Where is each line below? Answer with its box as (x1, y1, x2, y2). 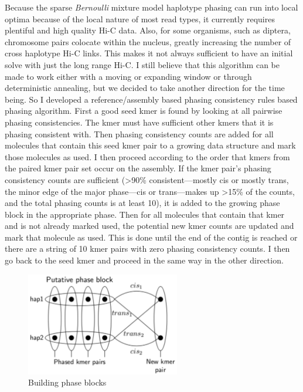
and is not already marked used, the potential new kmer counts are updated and (5, 219, 294, 232)
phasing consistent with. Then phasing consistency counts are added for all (5, 127, 274, 140)
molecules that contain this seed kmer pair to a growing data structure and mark (5, 139, 296, 151)
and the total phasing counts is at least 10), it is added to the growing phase (5, 197, 280, 209)
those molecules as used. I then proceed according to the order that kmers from (5, 150, 290, 163)
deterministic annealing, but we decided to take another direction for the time (5, 82, 285, 94)
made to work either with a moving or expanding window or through (5, 70, 252, 82)
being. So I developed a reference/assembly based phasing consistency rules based (5, 93, 298, 105)
